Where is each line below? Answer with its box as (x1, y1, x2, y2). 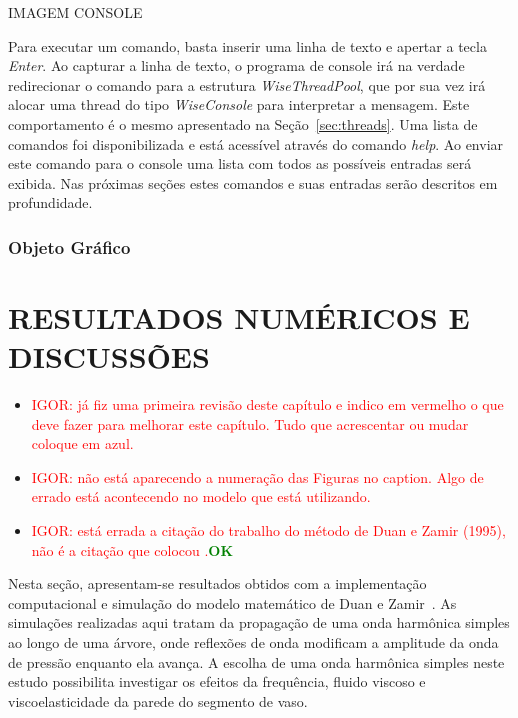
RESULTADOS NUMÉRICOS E (8, 296, 470, 337)
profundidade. (8, 192, 93, 213)
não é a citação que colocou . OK (31, 539, 234, 560)
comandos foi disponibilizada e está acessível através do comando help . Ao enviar (8, 133, 504, 154)
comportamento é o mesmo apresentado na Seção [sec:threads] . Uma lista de (8, 113, 478, 134)
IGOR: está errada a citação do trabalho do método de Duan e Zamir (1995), (31, 520, 506, 541)
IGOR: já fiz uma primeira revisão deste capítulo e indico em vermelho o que (31, 394, 504, 415)
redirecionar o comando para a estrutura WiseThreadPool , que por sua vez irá (8, 74, 486, 95)
